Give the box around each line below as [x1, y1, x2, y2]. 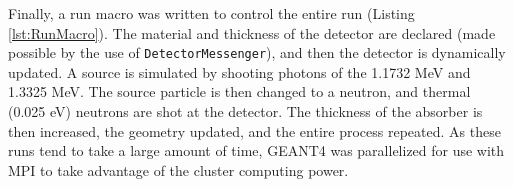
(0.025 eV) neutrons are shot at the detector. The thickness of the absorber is [8, 101, 483, 122]
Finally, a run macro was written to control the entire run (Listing [8, 3, 415, 23]
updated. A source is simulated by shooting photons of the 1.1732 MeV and [8, 61, 471, 82]
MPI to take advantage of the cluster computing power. [8, 159, 349, 180]
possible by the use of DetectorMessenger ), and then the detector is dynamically [8, 42, 506, 63]
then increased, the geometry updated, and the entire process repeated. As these [8, 120, 501, 141]
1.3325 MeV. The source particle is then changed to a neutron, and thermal [8, 81, 471, 102]
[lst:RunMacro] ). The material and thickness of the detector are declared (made [8, 22, 496, 43]
